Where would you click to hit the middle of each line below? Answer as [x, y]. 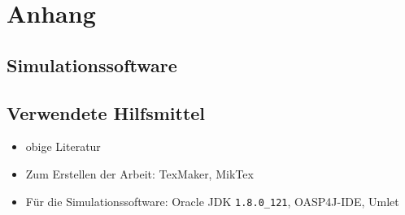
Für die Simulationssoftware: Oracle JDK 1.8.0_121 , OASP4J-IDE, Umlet [212, 201]
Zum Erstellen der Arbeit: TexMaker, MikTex [139, 173]
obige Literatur [63, 146]
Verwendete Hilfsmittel [106, 112]
